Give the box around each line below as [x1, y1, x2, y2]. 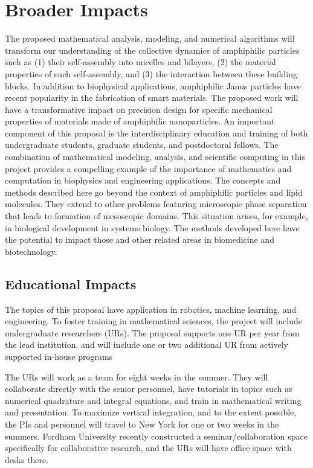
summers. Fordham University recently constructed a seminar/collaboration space [5, 429, 308, 442]
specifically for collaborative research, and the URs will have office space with [5, 441, 292, 454]
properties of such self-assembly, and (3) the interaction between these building [5, 67, 297, 80]
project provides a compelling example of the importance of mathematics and [5, 162, 292, 175]
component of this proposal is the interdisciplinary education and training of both [5, 126, 308, 139]
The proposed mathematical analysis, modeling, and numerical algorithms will [5, 32, 295, 45]
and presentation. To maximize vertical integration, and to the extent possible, [5, 406, 297, 418]
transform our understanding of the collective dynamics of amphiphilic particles [5, 43, 300, 56]
